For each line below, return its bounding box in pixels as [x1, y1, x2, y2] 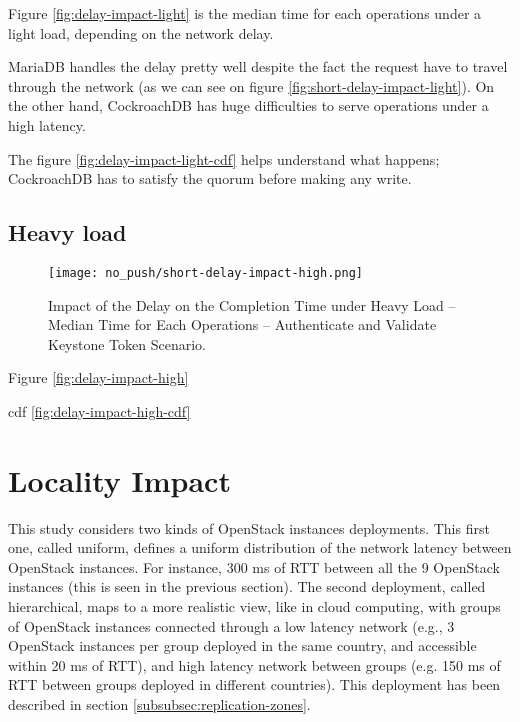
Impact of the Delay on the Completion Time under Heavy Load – [48, 294, 456, 315]
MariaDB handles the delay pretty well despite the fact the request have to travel [8, 56, 508, 77]
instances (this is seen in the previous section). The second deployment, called [8, 576, 486, 597]
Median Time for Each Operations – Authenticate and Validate [48, 314, 437, 335]
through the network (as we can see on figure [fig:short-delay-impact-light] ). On [8, 75, 495, 96]
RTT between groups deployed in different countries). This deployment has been [8, 674, 501, 695]
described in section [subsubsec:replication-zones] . [8, 694, 311, 715]
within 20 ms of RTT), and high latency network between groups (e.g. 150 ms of [8, 654, 501, 675]
